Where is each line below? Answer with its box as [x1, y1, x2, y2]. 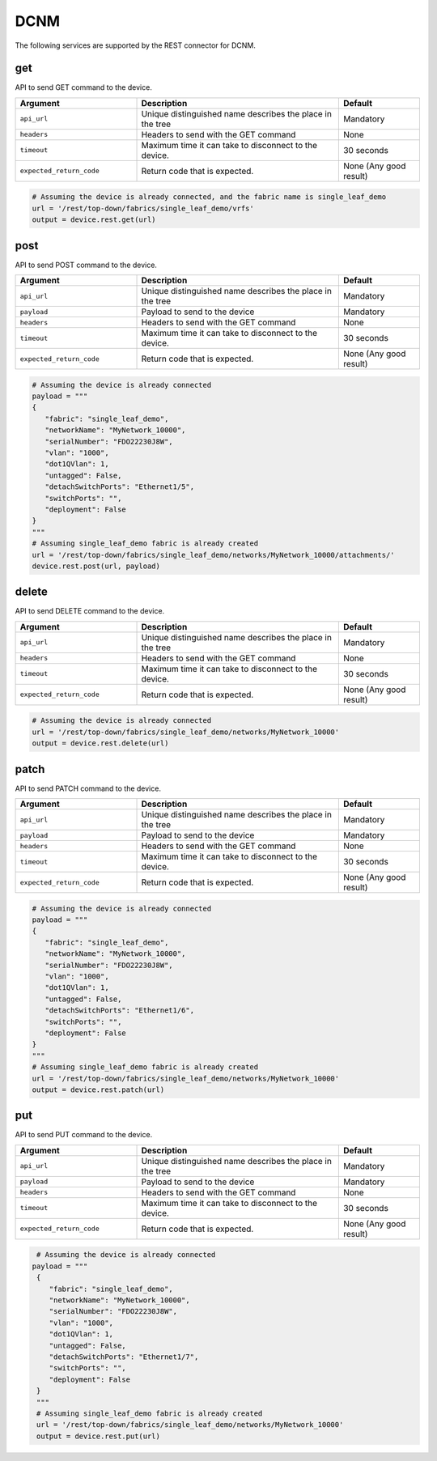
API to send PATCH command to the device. [15, 784, 162, 793]
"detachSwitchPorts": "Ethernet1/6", [45, 1006, 194, 1015]
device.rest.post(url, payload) [32, 561, 161, 571]
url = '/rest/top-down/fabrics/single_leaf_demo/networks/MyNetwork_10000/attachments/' [32, 550, 396, 559]
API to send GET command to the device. [15, 83, 153, 92]
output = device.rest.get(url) [32, 215, 157, 224]
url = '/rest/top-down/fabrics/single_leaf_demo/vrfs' [32, 203, 254, 213]
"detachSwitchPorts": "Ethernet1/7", [49, 1352, 199, 1361]
